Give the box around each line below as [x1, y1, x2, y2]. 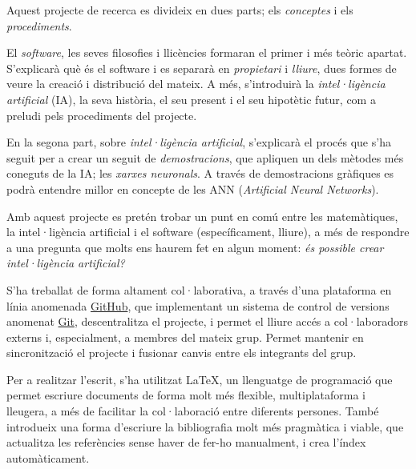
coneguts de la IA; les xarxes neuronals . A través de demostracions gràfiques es [6, 165, 394, 182]
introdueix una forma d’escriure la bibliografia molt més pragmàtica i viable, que [6, 418, 404, 435]
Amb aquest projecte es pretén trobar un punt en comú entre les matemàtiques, [6, 207, 398, 224]
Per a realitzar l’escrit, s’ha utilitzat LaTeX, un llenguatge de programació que [6, 371, 393, 387]
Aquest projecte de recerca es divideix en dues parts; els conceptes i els [6, 2, 353, 18]
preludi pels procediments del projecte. [6, 106, 197, 123]
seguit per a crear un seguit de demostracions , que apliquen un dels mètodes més [6, 149, 404, 166]
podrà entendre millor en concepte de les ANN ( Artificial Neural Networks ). [6, 180, 379, 197]
